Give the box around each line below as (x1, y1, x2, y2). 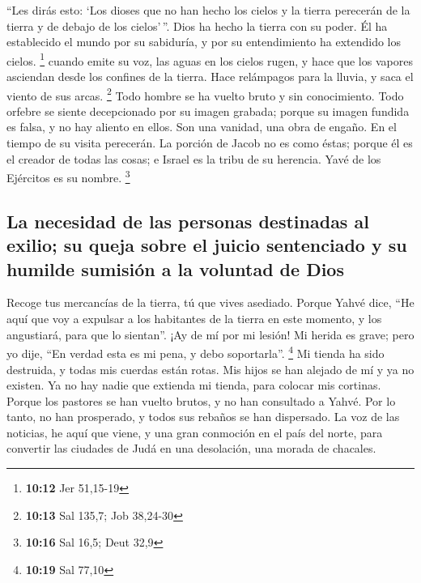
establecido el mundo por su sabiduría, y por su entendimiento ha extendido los (6, 33, 402, 50)
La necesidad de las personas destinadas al (6, 208, 369, 233)
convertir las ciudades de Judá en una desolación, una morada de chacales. (6, 440, 376, 457)
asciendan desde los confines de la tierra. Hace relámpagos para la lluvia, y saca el (6, 68, 414, 85)
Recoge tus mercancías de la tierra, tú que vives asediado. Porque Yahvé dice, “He (6, 294, 415, 311)
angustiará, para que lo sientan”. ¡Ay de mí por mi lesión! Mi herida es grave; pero (6, 326, 415, 343)
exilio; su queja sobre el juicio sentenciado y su (6, 232, 407, 257)
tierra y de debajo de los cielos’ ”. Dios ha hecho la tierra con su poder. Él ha (6, 17, 388, 34)
